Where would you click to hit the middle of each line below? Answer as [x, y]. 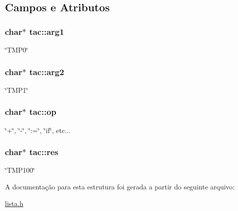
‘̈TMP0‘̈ [17, 50]
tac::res [44, 152]
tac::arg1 [47, 31]
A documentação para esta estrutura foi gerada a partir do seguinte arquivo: [120, 187]
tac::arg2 [47, 71]
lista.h [14, 203]
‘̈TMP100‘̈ [20, 170]
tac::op [43, 112]
